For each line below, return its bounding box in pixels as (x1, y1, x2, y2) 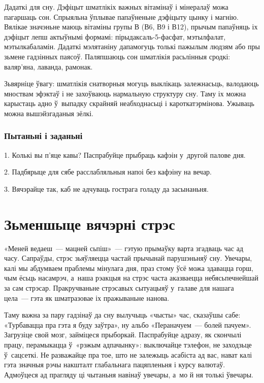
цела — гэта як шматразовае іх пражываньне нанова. (4, 292, 170, 303)
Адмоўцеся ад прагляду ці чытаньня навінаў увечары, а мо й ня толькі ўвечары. (4, 369, 253, 379)
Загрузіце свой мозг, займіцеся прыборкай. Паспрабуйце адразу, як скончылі (4, 329, 242, 340)
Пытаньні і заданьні (4, 129, 83, 142)
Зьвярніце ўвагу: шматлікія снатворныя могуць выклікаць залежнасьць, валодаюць (4, 78, 259, 89)
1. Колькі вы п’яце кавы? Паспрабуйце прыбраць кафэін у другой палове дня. (4, 149, 246, 160)
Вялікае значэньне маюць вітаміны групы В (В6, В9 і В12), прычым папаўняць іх (4, 21, 258, 32)
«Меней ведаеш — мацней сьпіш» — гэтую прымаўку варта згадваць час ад (4, 242, 244, 253)
